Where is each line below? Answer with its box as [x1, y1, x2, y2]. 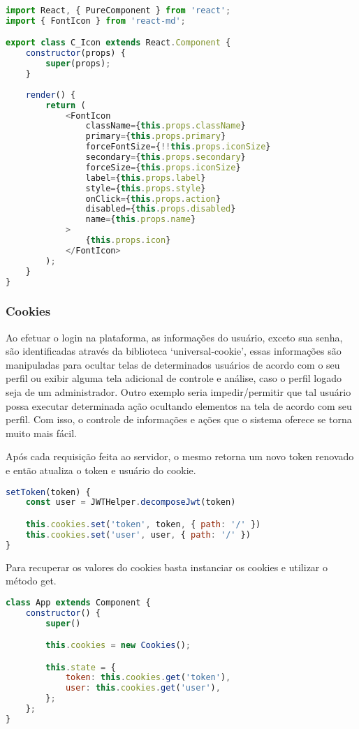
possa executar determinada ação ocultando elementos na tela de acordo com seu [6, 398, 352, 413]
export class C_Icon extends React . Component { [6, 38, 231, 48]
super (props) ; [45, 59, 111, 69]
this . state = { [45, 662, 116, 672]
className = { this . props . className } [85, 121, 246, 131]
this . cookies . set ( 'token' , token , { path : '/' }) [25, 519, 261, 529]
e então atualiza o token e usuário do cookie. [6, 462, 196, 477]
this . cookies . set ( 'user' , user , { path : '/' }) [25, 529, 251, 540]
